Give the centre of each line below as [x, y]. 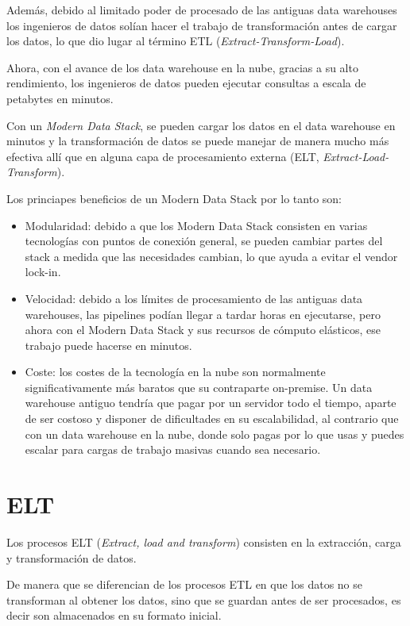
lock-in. [43, 272]
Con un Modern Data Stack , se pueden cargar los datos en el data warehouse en [201, 125]
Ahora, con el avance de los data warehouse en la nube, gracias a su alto [182, 67]
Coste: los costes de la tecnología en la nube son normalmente [175, 372]
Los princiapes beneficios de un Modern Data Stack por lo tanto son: [174, 198]
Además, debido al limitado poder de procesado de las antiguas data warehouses [202, 10]
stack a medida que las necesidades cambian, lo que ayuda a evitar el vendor [211, 256]
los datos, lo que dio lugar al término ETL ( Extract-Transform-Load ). [176, 41]
